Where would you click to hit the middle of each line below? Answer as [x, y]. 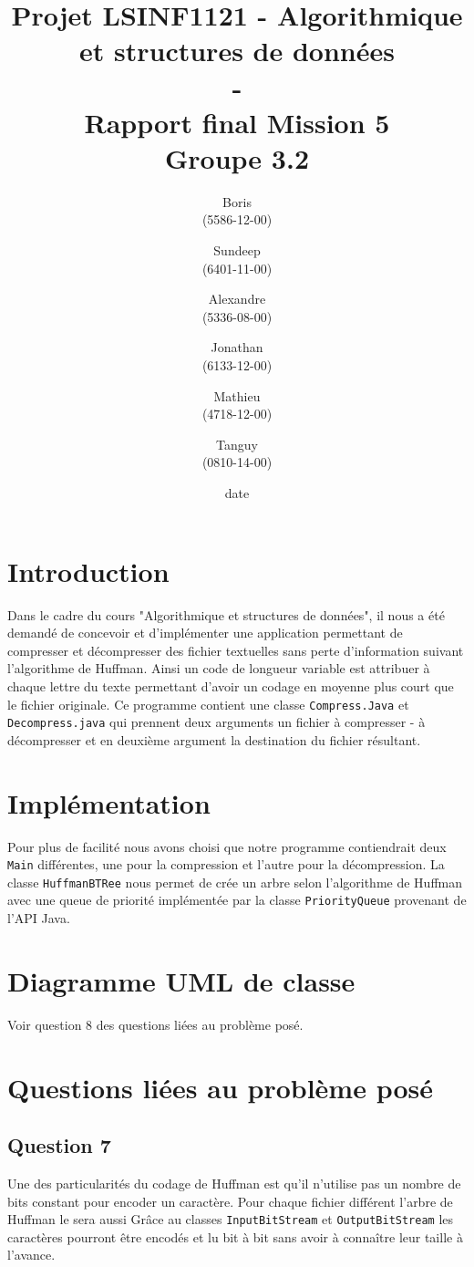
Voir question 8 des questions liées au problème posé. [155, 1024]
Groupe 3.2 [237, 157]
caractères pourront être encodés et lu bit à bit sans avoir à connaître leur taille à [235, 1236]
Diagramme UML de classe [181, 980]
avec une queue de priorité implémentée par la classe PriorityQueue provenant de [237, 900]
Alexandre [237, 299]
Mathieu [237, 395]
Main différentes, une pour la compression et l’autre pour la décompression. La [226, 864]
